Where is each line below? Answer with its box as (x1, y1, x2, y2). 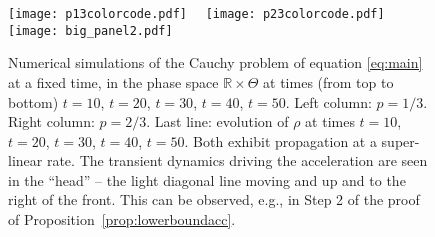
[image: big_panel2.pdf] (8, 23, 173, 38)
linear (8, 150, 43, 171)
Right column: (8, 111, 95, 132)
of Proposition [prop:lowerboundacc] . (8, 209, 236, 230)
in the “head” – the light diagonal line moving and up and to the (8, 169, 406, 190)
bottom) (8, 91, 59, 112)
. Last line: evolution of (146, 111, 289, 132)
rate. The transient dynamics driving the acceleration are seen (46, 150, 428, 171)
